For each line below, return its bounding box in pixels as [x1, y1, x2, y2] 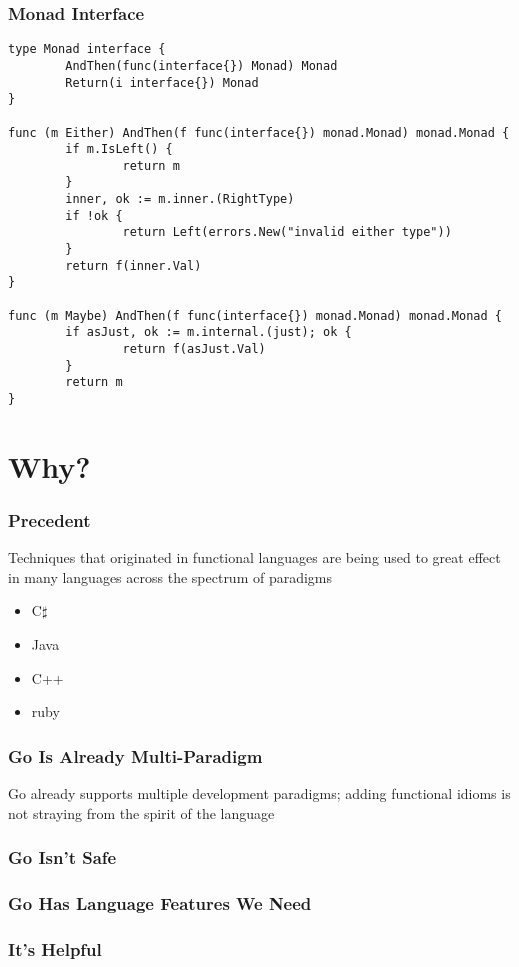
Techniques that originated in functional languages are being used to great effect [8, 547, 501, 568]
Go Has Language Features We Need [8, 890, 312, 915]
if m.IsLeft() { [65, 142, 173, 157]
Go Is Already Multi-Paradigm [8, 743, 263, 768]
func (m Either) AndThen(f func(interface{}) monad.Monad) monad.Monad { [8, 125, 510, 140]
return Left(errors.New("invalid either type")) [122, 225, 452, 240]
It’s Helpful [8, 936, 102, 961]
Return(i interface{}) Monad [65, 75, 259, 90]
